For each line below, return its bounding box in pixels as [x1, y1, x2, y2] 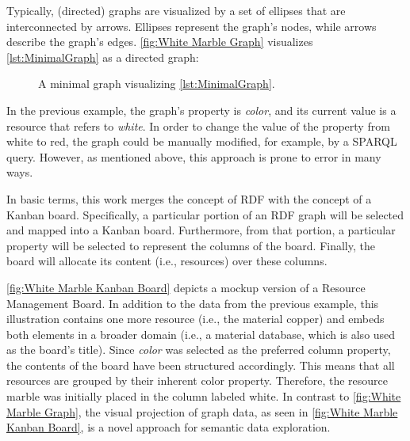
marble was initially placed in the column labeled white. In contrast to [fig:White [6, 388, 401, 405]
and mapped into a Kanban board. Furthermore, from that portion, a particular [6, 222, 396, 238]
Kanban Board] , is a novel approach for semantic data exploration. [6, 419, 331, 435]
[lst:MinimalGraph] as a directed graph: [6, 48, 199, 65]
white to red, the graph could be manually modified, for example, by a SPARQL [6, 133, 397, 150]
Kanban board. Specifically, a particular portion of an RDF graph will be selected [6, 206, 404, 222]
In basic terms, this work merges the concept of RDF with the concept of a [6, 190, 372, 207]
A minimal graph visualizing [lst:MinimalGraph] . [38, 75, 275, 92]
